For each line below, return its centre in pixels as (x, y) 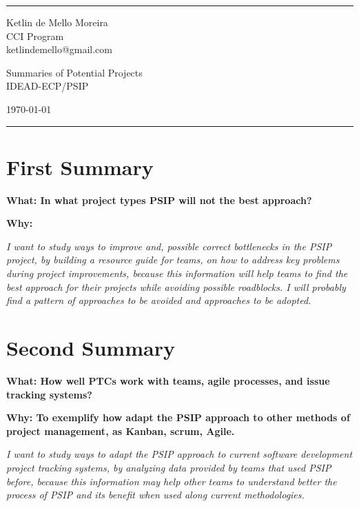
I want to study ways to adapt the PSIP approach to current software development (179, 454)
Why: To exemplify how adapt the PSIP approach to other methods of (178, 417)
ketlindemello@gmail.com (59, 49)
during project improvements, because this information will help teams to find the (177, 273)
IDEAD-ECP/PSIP (48, 86)
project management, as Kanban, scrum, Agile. (121, 431)
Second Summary (91, 348)
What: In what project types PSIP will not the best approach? (159, 200)
